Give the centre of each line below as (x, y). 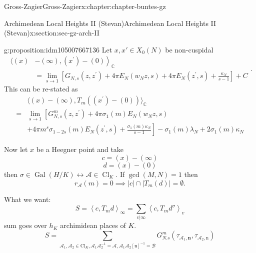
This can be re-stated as (41, 89)
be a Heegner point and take (80, 149)
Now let (16, 149)
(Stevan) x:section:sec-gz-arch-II (52, 33)
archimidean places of (93, 225)
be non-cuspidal (189, 49)
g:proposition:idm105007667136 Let (58, 49)
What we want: (27, 199)
